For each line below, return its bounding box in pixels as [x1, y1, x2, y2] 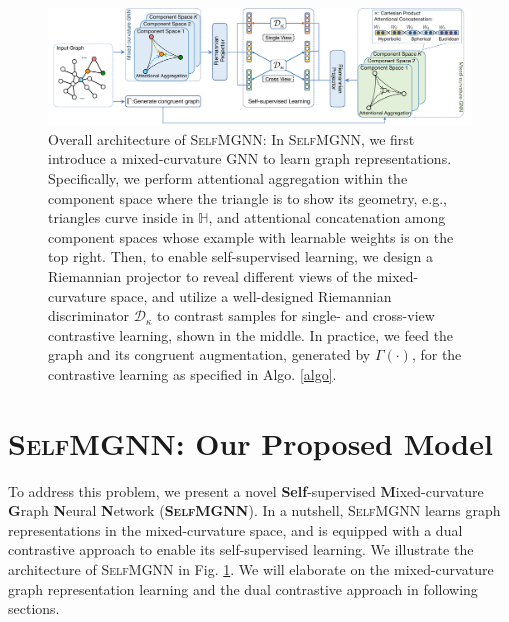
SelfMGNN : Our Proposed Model [8, 422, 493, 463]
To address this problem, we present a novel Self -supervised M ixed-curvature [8, 480, 484, 501]
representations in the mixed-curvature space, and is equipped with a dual [8, 519, 463, 540]
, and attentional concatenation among [208, 207, 446, 228]
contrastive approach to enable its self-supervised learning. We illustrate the [8, 539, 474, 560]
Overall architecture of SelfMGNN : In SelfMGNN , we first [48, 128, 415, 149]
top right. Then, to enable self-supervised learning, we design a [48, 246, 434, 267]
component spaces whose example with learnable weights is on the [48, 226, 454, 247]
